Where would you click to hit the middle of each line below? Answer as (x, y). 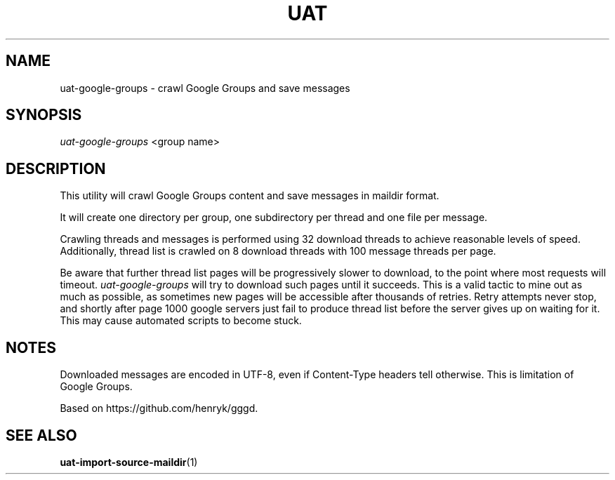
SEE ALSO (41, 435)
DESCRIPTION (56, 168)
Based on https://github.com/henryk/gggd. (159, 408)
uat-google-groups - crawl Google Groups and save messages (205, 88)
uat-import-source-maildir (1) (129, 462)
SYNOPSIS (44, 115)
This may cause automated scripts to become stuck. (181, 321)
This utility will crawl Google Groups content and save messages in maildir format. (250, 196)
